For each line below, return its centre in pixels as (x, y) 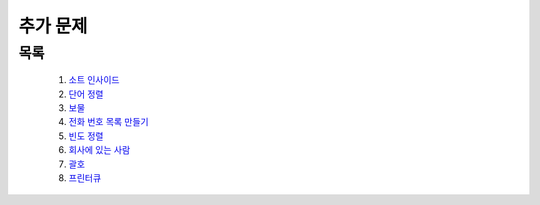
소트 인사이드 (94, 80)
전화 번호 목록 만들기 (108, 122)
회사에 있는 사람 (99, 150)
